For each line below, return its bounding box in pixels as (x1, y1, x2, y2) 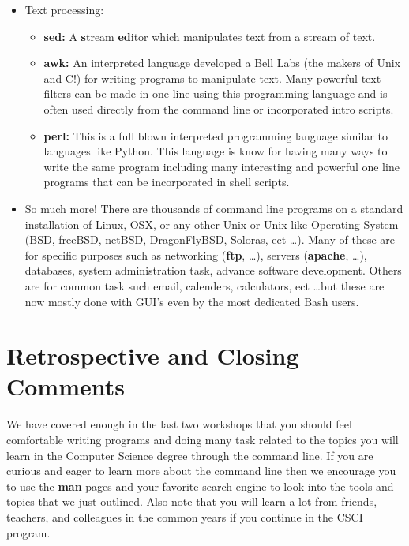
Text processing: (24, 2, 104, 17)
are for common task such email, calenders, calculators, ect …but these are (24, 277, 385, 294)
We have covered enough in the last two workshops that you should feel (6, 416, 352, 432)
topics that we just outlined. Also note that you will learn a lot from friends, (6, 493, 377, 510)
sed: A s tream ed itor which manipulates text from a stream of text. (43, 28, 376, 44)
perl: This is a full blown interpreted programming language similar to (43, 127, 388, 144)
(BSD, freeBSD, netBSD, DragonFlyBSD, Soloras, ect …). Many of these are (24, 231, 395, 248)
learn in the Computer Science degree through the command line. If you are (6, 447, 373, 463)
